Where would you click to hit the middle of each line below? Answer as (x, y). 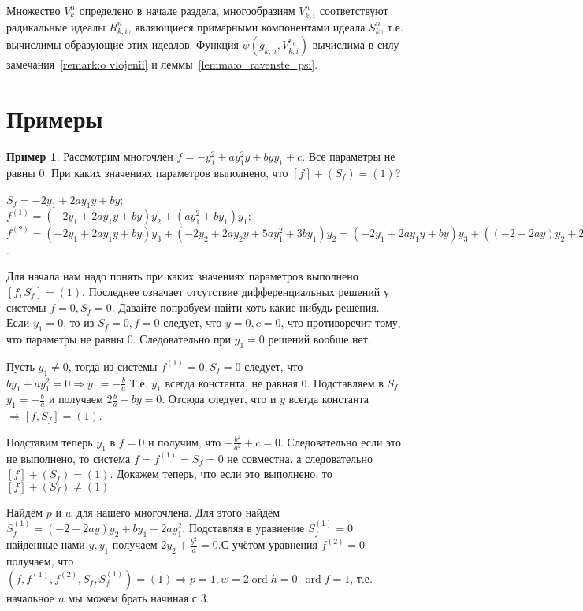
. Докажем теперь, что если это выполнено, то (221, 474)
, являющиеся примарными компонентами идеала (247, 26)
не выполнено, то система (69, 458)
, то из (79, 322)
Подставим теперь (50, 441)
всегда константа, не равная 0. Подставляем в (274, 382)
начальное (30, 597)
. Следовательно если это (341, 441)
